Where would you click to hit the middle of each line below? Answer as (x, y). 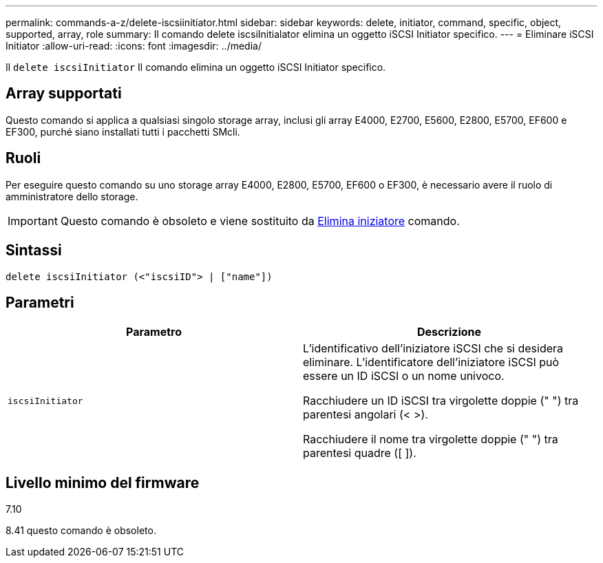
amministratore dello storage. (72, 196)
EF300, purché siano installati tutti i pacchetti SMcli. (123, 131)
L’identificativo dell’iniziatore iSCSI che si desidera (433, 349)
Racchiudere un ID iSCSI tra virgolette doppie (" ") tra (441, 401)
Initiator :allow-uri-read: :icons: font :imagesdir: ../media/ (134, 46)
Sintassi (34, 251)
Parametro (154, 332)
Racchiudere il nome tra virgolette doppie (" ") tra (431, 439)
